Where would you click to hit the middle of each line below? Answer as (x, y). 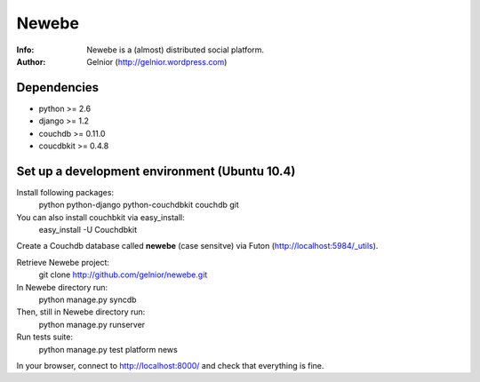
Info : (25, 50)
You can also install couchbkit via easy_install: (101, 217)
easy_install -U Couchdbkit (88, 230)
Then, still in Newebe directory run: (81, 312)
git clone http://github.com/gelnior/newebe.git (123, 275)
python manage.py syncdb (88, 300)
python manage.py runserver (92, 324)
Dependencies (58, 88)
